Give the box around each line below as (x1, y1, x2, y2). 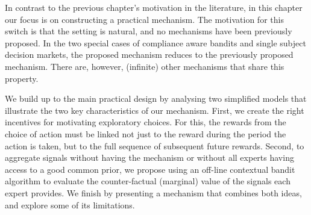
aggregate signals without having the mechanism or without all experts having (5, 151, 294, 164)
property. (5, 72, 39, 84)
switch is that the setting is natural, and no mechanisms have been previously (5, 25, 292, 37)
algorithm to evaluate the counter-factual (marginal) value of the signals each (5, 175, 291, 187)
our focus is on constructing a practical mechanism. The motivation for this (5, 13, 284, 25)
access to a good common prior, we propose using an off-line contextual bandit (5, 163, 295, 175)
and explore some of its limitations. (5, 198, 135, 211)
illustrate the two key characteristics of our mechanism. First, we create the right (5, 104, 304, 116)
